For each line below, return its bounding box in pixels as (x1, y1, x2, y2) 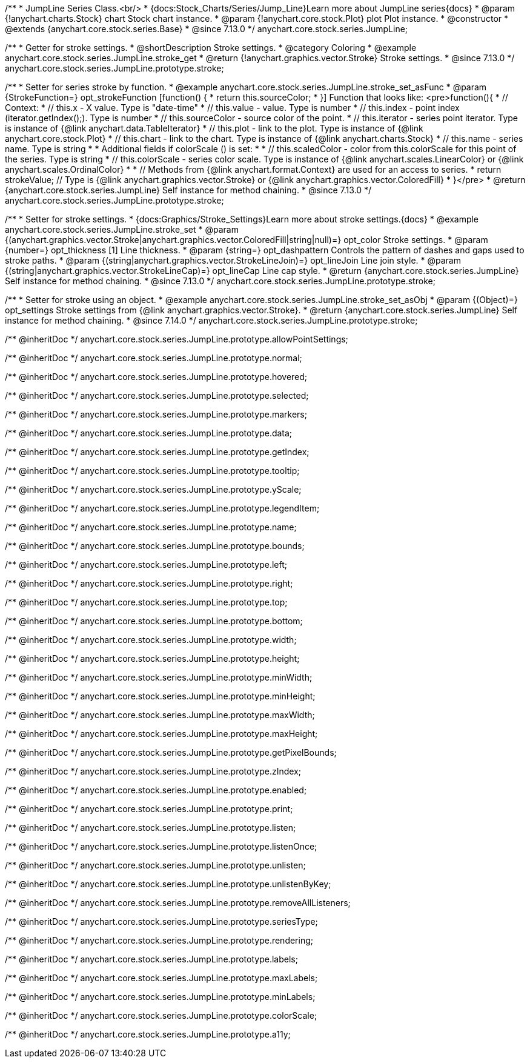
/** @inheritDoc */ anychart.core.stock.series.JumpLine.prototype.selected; (5, 390, 309, 401)
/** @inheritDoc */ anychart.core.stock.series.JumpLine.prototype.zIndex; (5, 766, 301, 776)
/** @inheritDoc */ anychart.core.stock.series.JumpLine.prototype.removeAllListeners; (5, 898, 351, 908)
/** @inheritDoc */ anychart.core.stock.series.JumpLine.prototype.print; (5, 804, 293, 814)
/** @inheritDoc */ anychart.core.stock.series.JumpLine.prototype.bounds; (5, 541, 305, 551)
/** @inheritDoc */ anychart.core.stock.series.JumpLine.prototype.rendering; (5, 935, 314, 945)
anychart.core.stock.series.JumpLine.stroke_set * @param (5, 224, 239, 235)
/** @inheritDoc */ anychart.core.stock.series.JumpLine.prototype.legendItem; (5, 503, 320, 513)
